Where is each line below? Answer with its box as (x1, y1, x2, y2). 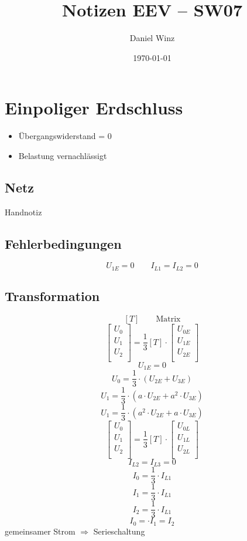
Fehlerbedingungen (5, 234, 122, 252)
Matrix (156, 315, 181, 324)
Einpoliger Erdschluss (5, 96, 183, 120)
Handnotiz (5, 205, 42, 218)
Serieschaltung (93, 525, 145, 537)
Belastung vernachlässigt (18, 149, 107, 161)
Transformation (5, 287, 100, 305)
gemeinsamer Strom (5, 525, 76, 537)
